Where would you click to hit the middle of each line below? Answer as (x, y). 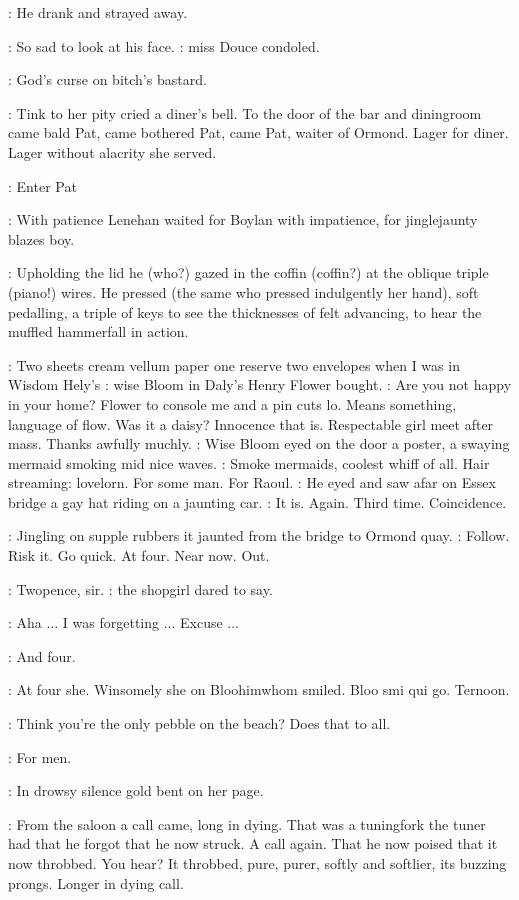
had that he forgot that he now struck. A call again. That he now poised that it (253, 843)
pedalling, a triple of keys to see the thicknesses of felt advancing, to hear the (245, 311)
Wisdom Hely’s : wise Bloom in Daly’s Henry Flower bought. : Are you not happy (260, 384)
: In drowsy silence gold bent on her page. (136, 790)
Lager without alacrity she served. (112, 151)
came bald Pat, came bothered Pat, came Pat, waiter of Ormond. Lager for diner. (258, 132)
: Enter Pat (42, 185)
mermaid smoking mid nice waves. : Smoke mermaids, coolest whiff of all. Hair (249, 462)
